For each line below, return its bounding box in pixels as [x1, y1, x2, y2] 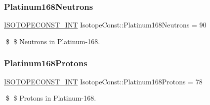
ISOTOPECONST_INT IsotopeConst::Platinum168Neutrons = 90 [4, 20, 207, 30]
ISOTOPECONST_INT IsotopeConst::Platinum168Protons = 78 [4, 76, 203, 86]
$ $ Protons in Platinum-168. [5, 93, 96, 103]
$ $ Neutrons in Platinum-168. [5, 36, 100, 46]
